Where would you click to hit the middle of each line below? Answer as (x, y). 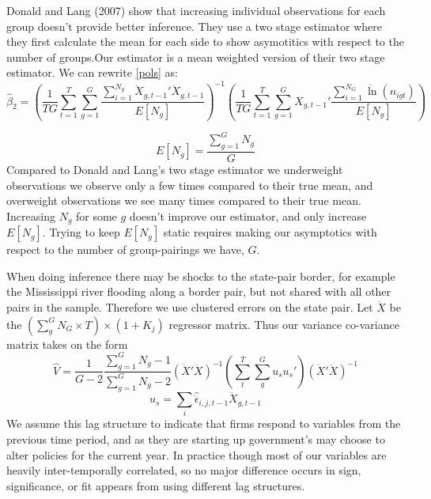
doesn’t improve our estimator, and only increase (248, 215)
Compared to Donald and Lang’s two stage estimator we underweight (175, 170)
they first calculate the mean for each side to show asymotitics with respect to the (205, 42)
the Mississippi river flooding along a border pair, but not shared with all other (199, 291)
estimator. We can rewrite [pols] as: (92, 72)
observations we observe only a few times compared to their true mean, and (190, 185)
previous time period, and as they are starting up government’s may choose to (196, 439)
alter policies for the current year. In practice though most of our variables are (197, 454)
